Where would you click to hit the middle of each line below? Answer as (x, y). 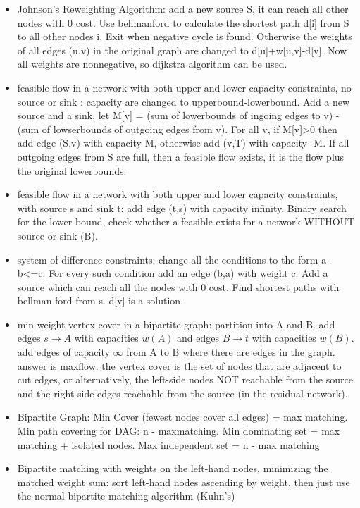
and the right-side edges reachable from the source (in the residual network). (182, 393)
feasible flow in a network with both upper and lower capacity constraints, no (184, 87)
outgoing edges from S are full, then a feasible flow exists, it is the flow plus (181, 156)
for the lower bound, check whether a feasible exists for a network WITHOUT (186, 222)
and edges (198, 338)
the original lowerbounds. (72, 170)
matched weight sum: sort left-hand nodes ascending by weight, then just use (184, 482)
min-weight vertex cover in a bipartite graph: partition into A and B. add (176, 324)
